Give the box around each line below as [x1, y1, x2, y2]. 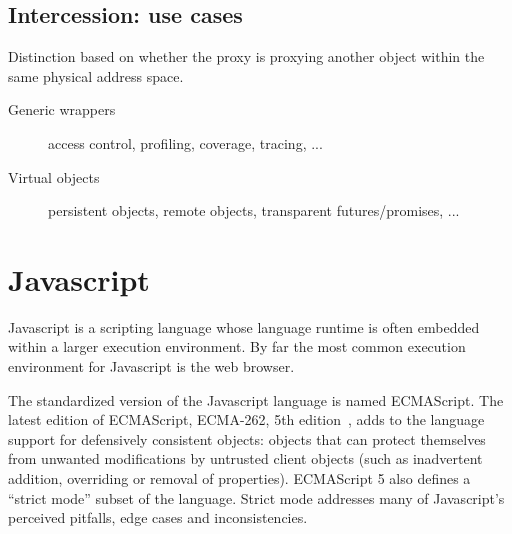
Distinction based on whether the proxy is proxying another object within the [8, 46, 485, 67]
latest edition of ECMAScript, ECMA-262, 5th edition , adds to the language [8, 409, 485, 430]
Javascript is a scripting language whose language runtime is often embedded [8, 316, 480, 337]
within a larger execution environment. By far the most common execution [8, 336, 466, 357]
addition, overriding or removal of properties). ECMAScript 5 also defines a [8, 468, 471, 489]
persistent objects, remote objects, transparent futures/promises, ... [48, 200, 460, 221]
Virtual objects [8, 166, 100, 187]
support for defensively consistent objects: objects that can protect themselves [8, 428, 486, 449]
